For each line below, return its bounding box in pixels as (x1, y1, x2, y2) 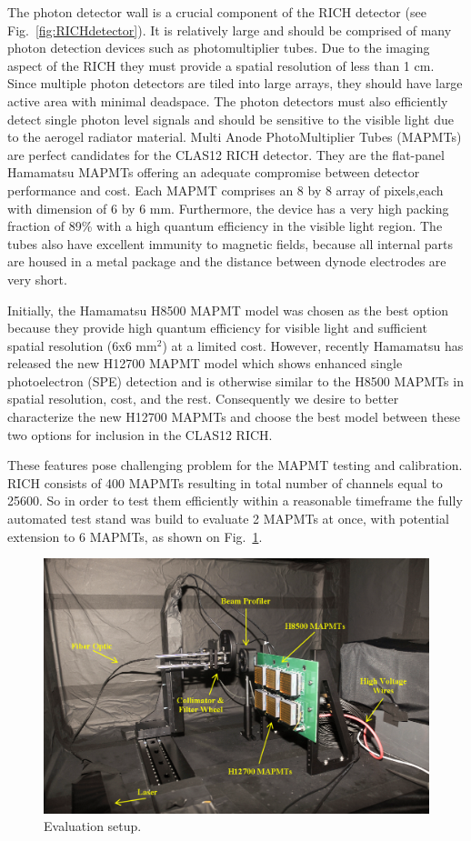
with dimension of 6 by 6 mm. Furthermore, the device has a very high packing (7, 198, 449, 217)
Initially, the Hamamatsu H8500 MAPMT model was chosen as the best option (7, 300, 449, 319)
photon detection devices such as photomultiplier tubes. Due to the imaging (7, 38, 430, 57)
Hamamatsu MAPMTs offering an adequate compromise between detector (7, 163, 420, 182)
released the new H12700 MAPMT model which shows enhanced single (7, 354, 403, 373)
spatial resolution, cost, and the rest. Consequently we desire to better (7, 389, 399, 408)
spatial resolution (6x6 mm (7, 335, 157, 355)
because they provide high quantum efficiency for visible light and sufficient (7, 318, 427, 337)
